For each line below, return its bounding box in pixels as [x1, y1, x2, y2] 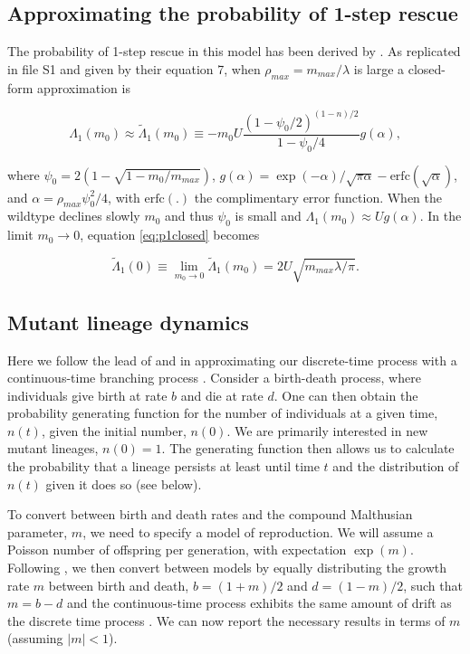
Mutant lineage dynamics [7, 308, 249, 336]
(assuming [7, 629, 63, 648]
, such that [403, 575, 463, 594]
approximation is [37, 78, 130, 97]
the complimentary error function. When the [194, 187, 443, 206]
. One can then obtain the [273, 385, 418, 404]
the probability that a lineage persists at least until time [7, 457, 320, 476]
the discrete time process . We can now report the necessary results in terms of [7, 611, 446, 630]
